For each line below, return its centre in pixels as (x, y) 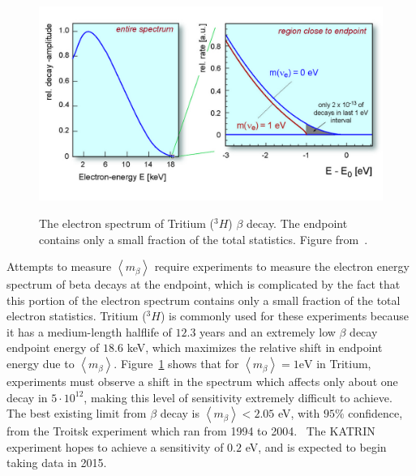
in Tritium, (344, 364)
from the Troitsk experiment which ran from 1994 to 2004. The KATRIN (191, 431)
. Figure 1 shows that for (176, 364)
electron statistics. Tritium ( (77, 316)
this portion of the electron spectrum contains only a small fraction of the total (204, 300)
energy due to (41, 364)
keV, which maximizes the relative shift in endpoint (255, 347)
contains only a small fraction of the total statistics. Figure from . (204, 239)
